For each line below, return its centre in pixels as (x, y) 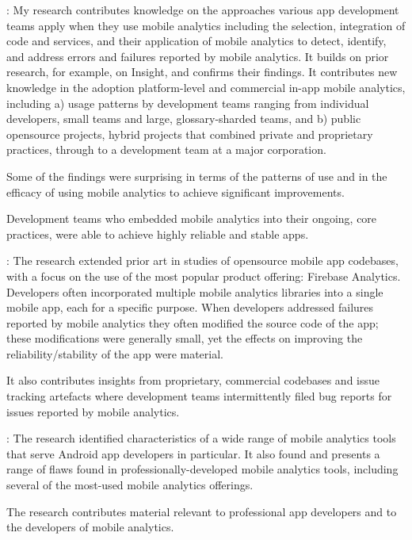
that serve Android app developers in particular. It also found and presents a (193, 453)
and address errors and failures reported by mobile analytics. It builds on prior (198, 56)
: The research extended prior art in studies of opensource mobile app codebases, (202, 260)
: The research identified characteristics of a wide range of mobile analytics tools (201, 438)
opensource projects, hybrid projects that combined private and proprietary (190, 134)
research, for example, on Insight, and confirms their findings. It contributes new (202, 72)
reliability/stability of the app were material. (115, 353)
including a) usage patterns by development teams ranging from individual (188, 103)
